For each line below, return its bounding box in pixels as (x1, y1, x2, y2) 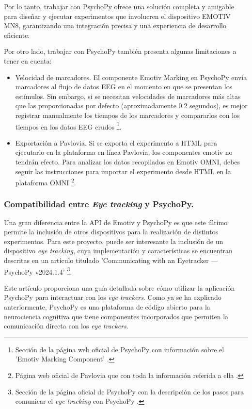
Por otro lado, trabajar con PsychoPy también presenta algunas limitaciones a (4, 46, 236, 56)
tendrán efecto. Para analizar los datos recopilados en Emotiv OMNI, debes (15, 156, 240, 166)
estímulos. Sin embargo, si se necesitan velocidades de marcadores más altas (15, 91, 241, 101)
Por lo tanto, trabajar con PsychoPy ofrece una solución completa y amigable (4, 1, 234, 11)
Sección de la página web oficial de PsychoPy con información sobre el (15, 344, 224, 354)
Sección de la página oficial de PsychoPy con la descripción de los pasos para (15, 386, 244, 396)
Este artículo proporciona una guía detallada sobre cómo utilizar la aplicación (4, 282, 235, 293)
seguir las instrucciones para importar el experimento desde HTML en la (15, 166, 231, 176)
